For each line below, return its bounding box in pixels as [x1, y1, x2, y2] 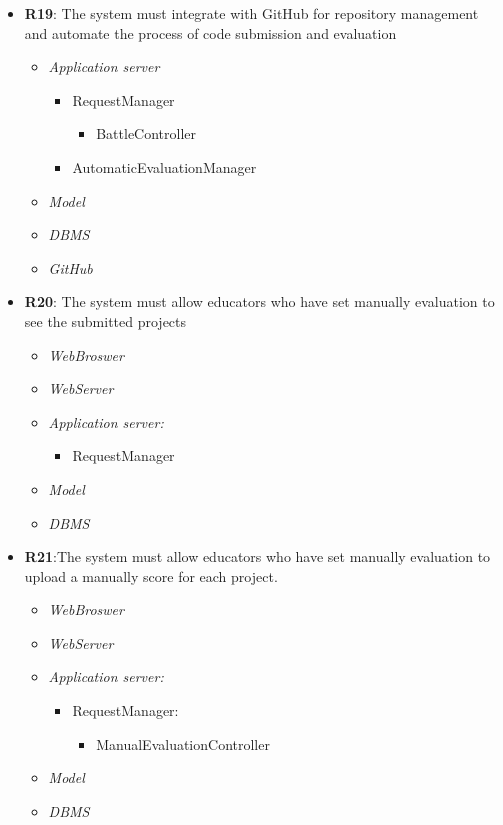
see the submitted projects [24, 310, 187, 331]
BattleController [96, 123, 197, 144]
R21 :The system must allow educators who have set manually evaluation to [24, 546, 491, 567]
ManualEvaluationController [96, 733, 270, 754]
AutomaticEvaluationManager [72, 156, 257, 177]
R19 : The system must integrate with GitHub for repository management [24, 3, 479, 23]
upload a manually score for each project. [24, 565, 278, 586]
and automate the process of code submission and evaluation [24, 22, 397, 43]
